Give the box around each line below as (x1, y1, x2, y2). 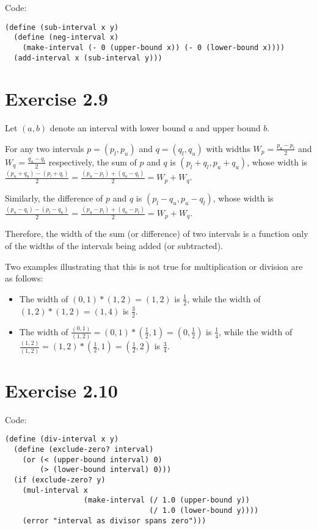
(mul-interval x (22, 485, 89, 495)
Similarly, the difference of (5, 191, 103, 204)
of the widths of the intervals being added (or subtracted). (5, 239, 223, 252)
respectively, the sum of (48, 155, 137, 168)
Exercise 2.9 (5, 86, 108, 111)
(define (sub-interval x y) (5, 23, 119, 32)
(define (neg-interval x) (13, 33, 119, 42)
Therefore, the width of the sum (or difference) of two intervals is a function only (5, 227, 308, 240)
